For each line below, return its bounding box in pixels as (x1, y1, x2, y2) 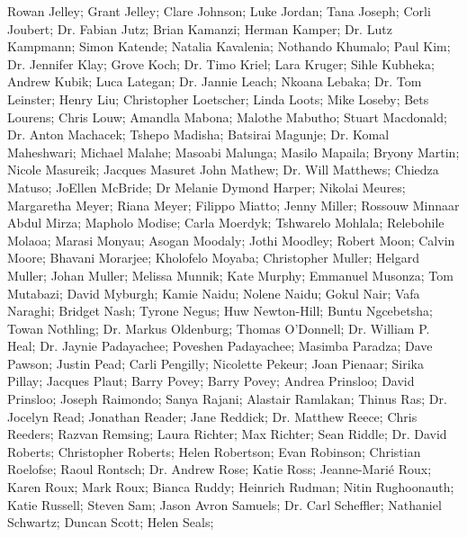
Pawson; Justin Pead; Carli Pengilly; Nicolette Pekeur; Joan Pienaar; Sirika (7, 354, 424, 372)
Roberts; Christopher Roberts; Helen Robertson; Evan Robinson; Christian (7, 442, 421, 461)
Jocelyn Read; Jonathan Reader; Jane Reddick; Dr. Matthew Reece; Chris (7, 407, 418, 425)
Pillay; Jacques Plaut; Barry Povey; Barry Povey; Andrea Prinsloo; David (7, 371, 415, 390)
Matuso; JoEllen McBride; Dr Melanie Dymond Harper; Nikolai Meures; (7, 177, 406, 196)
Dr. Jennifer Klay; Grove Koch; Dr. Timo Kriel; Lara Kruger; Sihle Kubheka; (7, 54, 435, 73)
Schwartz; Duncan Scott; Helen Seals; (7, 513, 214, 532)
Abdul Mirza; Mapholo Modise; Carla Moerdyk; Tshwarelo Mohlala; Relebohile (7, 213, 445, 232)
